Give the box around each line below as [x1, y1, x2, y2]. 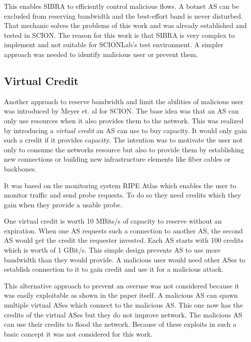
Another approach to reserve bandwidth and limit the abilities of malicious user [4, 96, 244, 106]
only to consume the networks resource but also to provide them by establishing [4, 144, 244, 154]
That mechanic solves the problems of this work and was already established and [4, 20, 247, 30]
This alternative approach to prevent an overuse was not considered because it [4, 280, 240, 290]
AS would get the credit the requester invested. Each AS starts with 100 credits [4, 235, 244, 245]
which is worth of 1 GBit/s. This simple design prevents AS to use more [4, 245, 221, 255]
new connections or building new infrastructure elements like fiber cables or [4, 154, 231, 164]
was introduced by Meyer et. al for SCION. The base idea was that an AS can [4, 106, 239, 116]
